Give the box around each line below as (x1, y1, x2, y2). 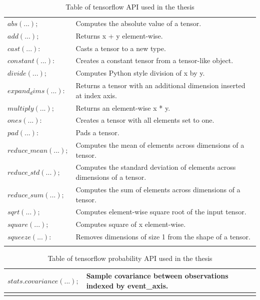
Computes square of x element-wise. (75, 219, 186, 229)
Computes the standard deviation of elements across (75, 162, 236, 172)
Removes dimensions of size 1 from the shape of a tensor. (75, 231, 250, 242)
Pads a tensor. (75, 127, 119, 138)
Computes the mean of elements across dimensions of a (75, 140, 244, 150)
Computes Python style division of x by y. (75, 68, 205, 78)
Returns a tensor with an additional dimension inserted (75, 80, 245, 91)
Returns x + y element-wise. (75, 30, 163, 41)
